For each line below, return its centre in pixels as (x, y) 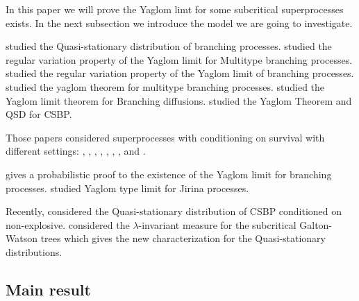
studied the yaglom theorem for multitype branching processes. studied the (165, 86)
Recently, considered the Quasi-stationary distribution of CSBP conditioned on (174, 211)
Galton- (316, 224)
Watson (22, 238)
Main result (48, 289)
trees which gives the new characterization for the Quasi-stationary (183, 238)
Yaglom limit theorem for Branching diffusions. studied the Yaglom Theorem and (179, 100)
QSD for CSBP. (39, 114)
